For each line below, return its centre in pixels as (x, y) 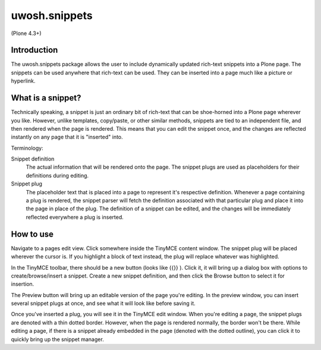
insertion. (23, 284)
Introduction (34, 50)
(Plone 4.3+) (26, 33)
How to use (32, 234)
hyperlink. (23, 81)
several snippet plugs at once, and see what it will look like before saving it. (103, 304)
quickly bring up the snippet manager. (57, 339)
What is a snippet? (46, 98)
